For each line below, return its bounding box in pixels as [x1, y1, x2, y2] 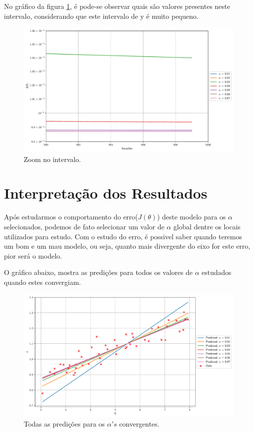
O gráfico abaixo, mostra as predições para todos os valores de [4, 267, 193, 277]
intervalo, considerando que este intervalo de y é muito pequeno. [4, 10, 199, 21]
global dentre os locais [173, 221, 241, 232]
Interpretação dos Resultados [4, 183, 208, 203]
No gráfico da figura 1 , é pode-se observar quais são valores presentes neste [4, 1, 230, 11]
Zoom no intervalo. [24, 154, 81, 164]
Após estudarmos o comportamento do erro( [4, 212, 138, 222]
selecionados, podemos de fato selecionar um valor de [4, 221, 165, 232]
